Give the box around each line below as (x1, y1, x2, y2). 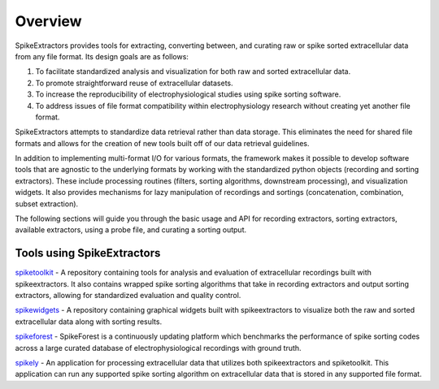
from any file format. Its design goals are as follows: (15, 51, 189, 61)
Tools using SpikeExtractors (15, 246, 161, 260)
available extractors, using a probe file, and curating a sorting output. (15, 225, 247, 235)
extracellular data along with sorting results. (15, 317, 163, 326)
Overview (15, 12, 82, 30)
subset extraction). (15, 199, 79, 209)
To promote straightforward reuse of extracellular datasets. (35, 78, 233, 88)
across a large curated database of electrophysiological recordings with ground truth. (15, 343, 302, 352)
